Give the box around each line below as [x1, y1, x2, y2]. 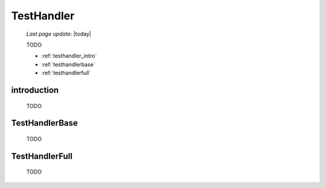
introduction [11, 85, 59, 95]
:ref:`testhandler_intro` [41, 52, 97, 60]
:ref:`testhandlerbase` [41, 60, 96, 68]
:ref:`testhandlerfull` [41, 70, 91, 77]
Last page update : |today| [26, 30, 92, 37]
